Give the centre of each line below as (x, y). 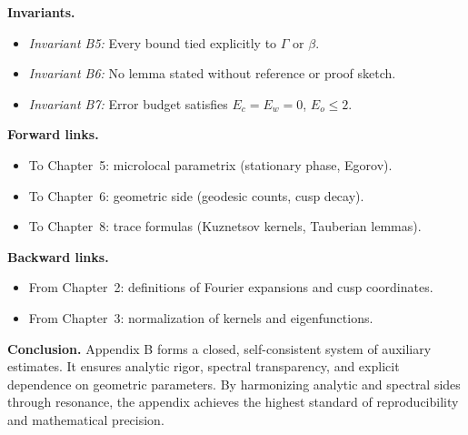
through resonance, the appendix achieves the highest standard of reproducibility (233, 402)
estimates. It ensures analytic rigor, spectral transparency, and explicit (204, 366)
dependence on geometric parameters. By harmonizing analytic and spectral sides (234, 384)
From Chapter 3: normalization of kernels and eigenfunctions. (201, 317)
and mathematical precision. (86, 419)
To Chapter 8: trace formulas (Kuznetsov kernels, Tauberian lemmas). (225, 226)
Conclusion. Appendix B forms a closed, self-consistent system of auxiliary (219, 348)
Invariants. (41, 12)
